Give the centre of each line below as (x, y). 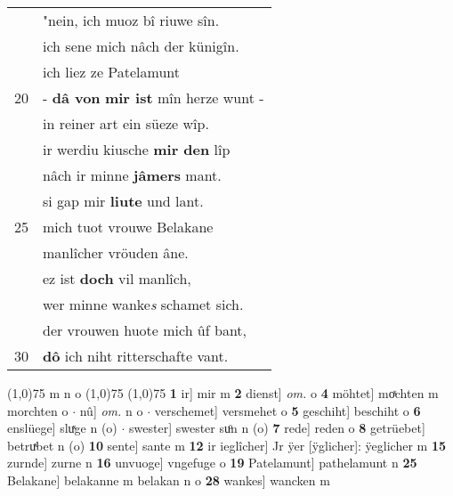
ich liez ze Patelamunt (111, 72)
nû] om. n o (111, 410)
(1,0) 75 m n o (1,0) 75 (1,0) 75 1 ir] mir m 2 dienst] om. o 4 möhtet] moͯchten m (223, 393)
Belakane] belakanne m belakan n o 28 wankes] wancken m (169, 480)
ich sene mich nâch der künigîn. (141, 46)
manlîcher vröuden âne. (116, 252)
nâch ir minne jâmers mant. (132, 175)
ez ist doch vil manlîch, (117, 278)
